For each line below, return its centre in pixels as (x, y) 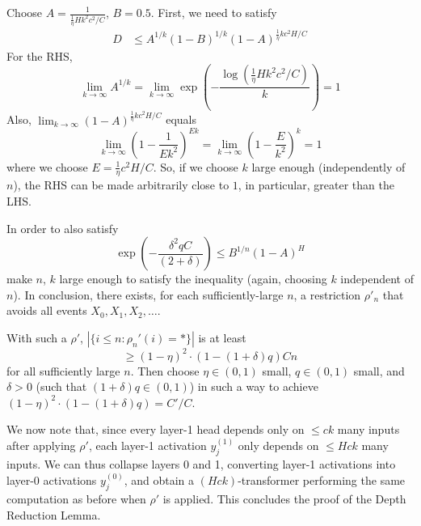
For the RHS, (40, 55)
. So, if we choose (196, 166)
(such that (61, 386)
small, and (379, 370)
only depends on (278, 445)
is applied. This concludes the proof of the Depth (284, 498)
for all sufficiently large (63, 370)
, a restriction (327, 294)
